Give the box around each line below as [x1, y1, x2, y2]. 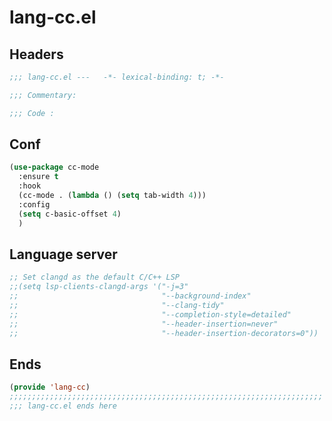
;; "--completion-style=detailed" [9, 309, 292, 320]
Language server [9, 246, 118, 263]
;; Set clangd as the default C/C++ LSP [9, 272, 181, 283]
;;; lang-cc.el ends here [9, 401, 117, 411]
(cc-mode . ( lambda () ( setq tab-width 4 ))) [18, 191, 207, 201]
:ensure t [18, 172, 59, 182]
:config [18, 199, 51, 210]
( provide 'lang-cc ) [9, 382, 91, 393]
